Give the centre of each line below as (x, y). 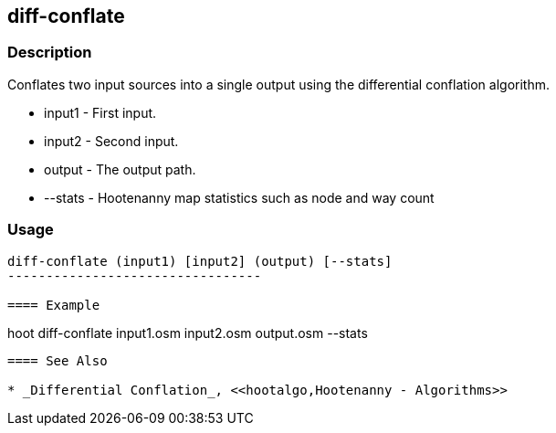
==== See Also (58, 360)
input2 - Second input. (111, 141)
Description (50, 53)
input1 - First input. (100, 112)
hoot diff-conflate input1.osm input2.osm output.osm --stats (188, 333)
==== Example (54, 305)
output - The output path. (120, 169)
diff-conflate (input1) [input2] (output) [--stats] (200, 261)
